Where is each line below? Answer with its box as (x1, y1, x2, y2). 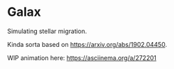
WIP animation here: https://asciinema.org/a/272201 (7, 53, 157, 62)
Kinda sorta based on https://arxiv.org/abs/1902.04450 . (7, 40, 167, 48)
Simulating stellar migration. (7, 27, 87, 35)
